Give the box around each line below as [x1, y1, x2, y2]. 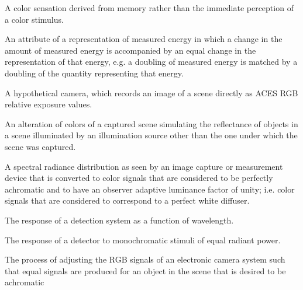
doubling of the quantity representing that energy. [5, 67, 184, 79]
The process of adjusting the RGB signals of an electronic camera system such [5, 253, 285, 265]
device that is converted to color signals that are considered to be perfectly [5, 172, 273, 184]
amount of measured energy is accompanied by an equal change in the [5, 44, 256, 56]
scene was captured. [5, 140, 76, 152]
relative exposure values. [5, 98, 92, 110]
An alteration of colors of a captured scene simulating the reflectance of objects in [5, 117, 298, 130]
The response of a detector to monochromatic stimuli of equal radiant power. [5, 233, 281, 246]
